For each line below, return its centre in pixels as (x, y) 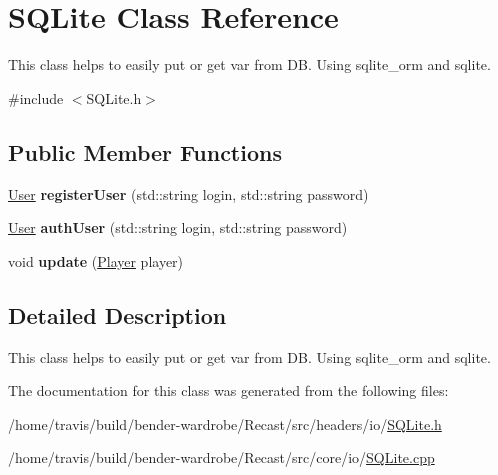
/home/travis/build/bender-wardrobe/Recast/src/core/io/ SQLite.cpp (221, 457)
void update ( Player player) (96, 260)
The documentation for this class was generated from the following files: (228, 390)
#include (36, 97)
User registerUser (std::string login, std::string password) (188, 193)
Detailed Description (117, 314)
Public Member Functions (145, 151)
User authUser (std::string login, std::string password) (178, 227)
